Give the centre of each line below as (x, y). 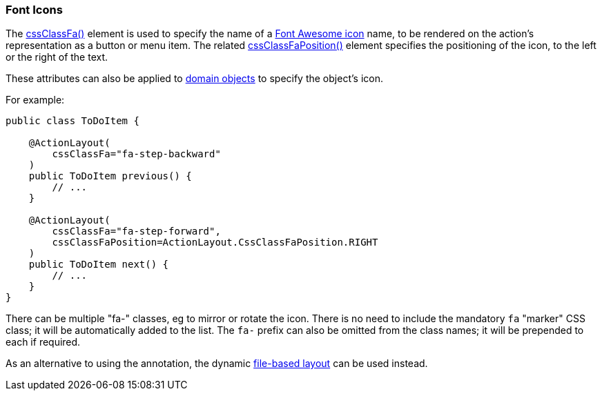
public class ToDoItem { (72, 121)
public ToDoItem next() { (99, 265)
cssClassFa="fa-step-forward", (136, 231)
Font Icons (34, 10)
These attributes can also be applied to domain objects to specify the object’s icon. (194, 79)
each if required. (43, 342)
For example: (35, 100)
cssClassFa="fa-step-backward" (136, 154)
